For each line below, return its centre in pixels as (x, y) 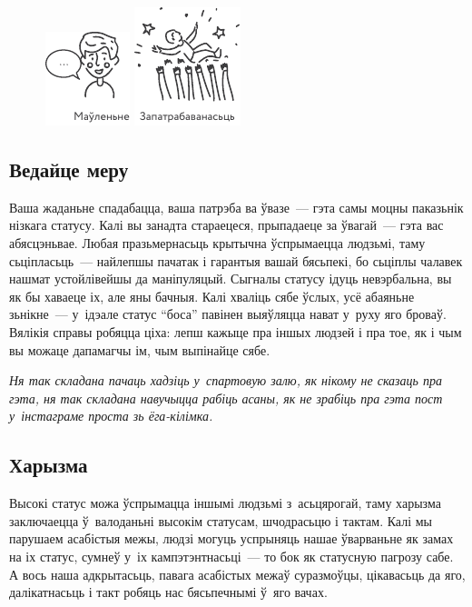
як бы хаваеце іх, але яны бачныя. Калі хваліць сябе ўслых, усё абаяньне (212, 296)
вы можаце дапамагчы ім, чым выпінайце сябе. (140, 349)
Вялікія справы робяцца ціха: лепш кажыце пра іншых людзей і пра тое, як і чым (236, 331)
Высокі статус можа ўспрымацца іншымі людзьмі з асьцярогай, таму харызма (225, 503)
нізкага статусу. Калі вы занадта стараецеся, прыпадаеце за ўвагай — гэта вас (226, 225)
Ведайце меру (69, 169)
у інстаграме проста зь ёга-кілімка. (111, 416)
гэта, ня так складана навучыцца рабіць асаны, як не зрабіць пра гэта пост (226, 398)
